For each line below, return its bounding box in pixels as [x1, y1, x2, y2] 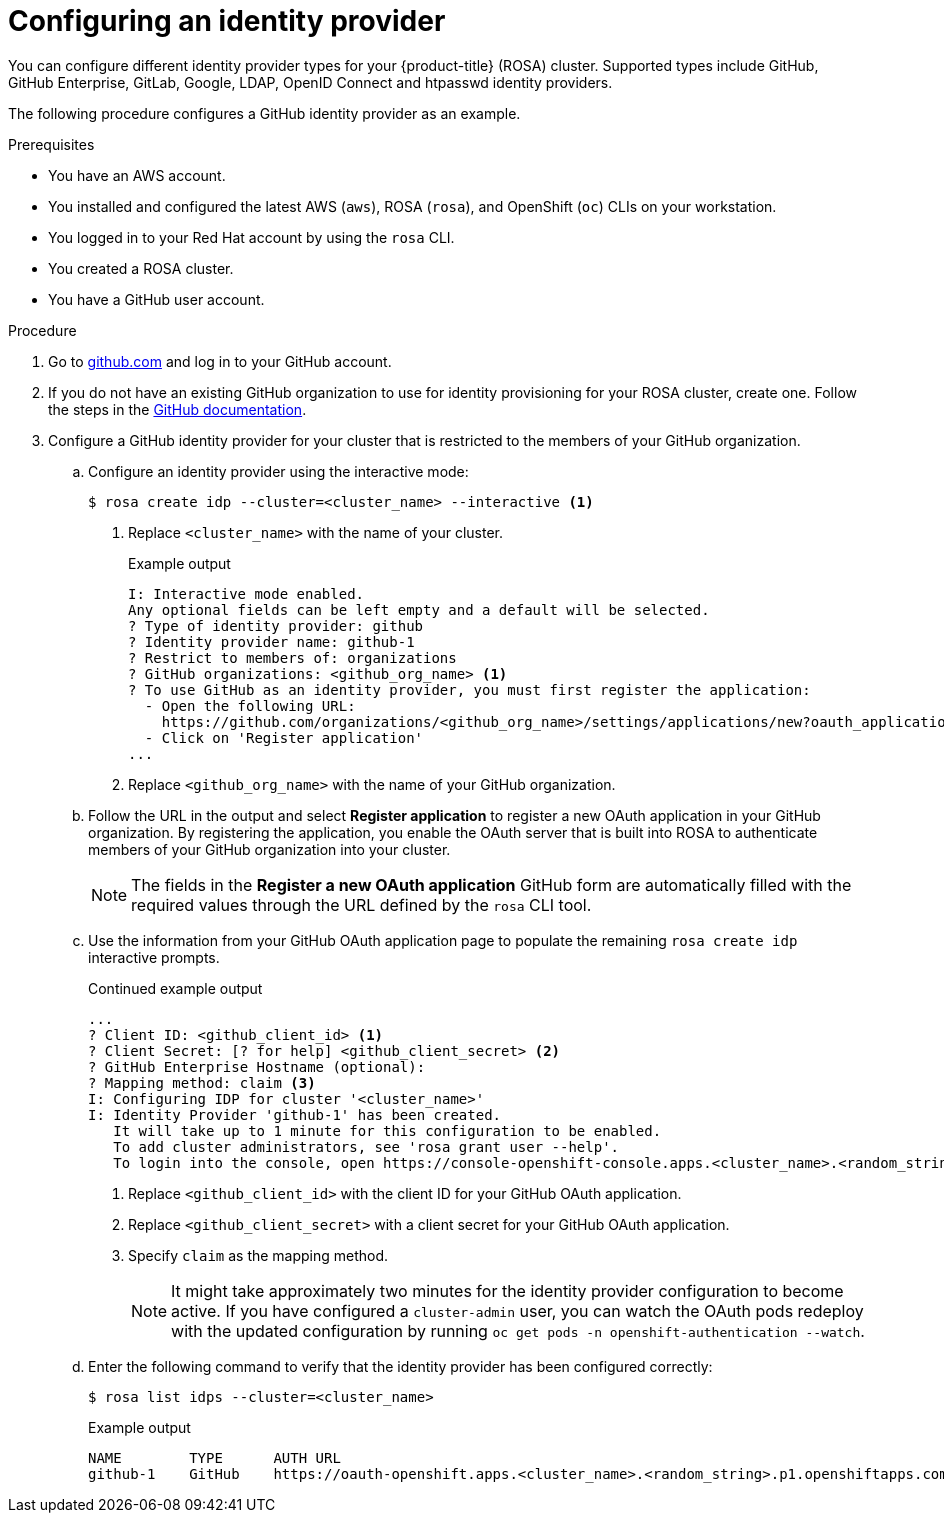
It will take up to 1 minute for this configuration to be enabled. [113, 1122, 662, 1139]
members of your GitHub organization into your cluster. [88, 840, 451, 858]
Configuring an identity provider [8, 4, 446, 38]
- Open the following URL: [144, 697, 356, 714]
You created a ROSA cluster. [48, 259, 234, 277]
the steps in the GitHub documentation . [48, 400, 307, 418]
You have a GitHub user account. [48, 290, 265, 308]
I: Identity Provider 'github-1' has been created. [88, 1106, 502, 1123]
